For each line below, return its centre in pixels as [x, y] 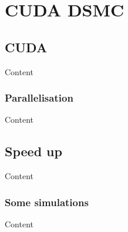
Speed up [33, 151]
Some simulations [47, 202]
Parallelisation [39, 98]
